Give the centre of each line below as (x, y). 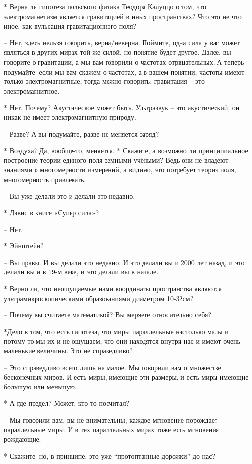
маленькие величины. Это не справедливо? (68, 351)
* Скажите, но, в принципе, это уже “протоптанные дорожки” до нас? (110, 455)
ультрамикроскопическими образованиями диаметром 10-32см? (99, 298)
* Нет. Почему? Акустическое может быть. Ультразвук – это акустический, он (122, 107)
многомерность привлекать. (45, 179)
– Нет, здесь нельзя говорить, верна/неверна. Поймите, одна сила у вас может (122, 42)
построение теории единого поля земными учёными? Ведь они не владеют (116, 160)
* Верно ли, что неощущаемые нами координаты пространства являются (113, 289)
